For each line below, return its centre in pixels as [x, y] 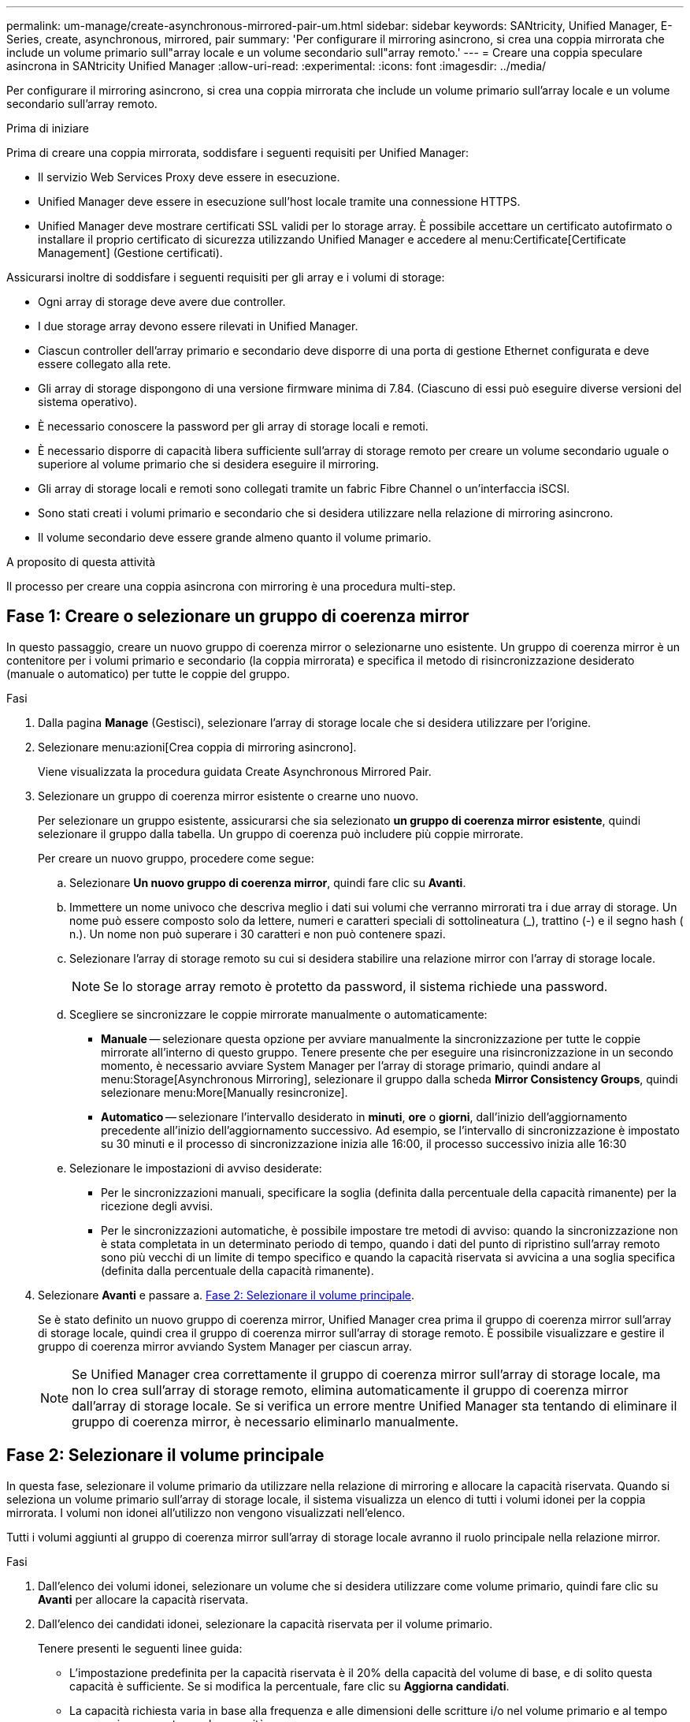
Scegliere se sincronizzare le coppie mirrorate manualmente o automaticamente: [278, 1014]
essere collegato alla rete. [105, 364]
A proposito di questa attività [81, 562]
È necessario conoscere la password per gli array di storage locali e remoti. [233, 426]
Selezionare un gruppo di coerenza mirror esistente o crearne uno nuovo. [228, 796]
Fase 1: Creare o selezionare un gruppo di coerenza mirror [238, 617]
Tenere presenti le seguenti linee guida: [140, 1648]
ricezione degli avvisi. [157, 1206]
